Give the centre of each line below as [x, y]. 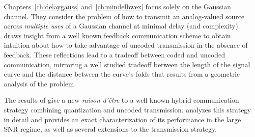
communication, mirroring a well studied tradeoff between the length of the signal [127, 64]
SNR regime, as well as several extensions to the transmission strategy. [111, 129]
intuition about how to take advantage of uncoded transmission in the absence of [126, 45]
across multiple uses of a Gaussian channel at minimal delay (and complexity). [122, 26]
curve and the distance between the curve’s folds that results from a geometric [122, 74]
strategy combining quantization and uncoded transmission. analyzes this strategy [127, 109]
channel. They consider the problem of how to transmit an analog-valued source [124, 16]
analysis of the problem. [40, 83]
